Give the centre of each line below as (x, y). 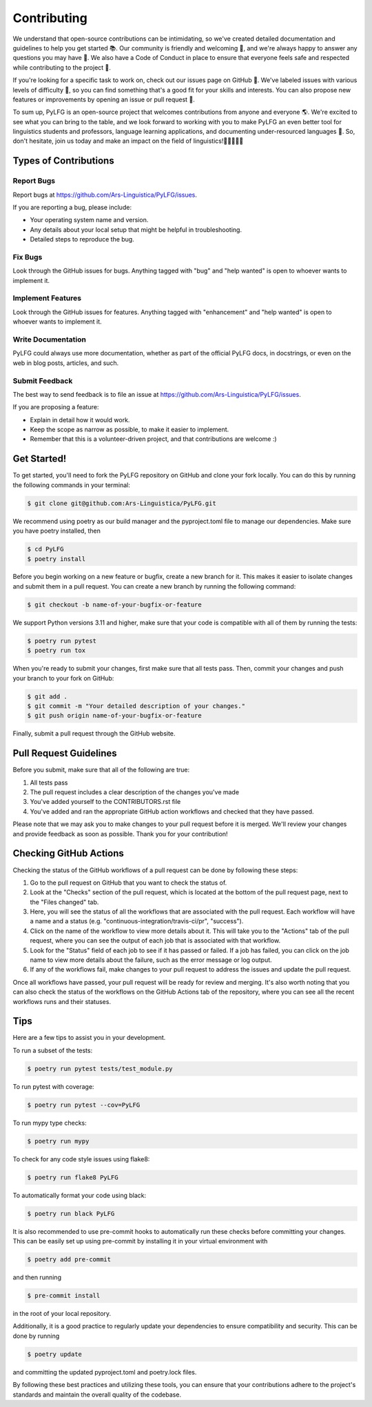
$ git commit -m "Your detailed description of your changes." (136, 706)
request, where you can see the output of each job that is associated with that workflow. (155, 941)
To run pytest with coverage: (53, 1086)
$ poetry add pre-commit (69, 1260)
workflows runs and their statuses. (62, 1001)
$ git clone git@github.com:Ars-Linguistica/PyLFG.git (122, 503)
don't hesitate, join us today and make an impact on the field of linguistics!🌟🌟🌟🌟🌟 (128, 141)
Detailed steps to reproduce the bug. (82, 239)
